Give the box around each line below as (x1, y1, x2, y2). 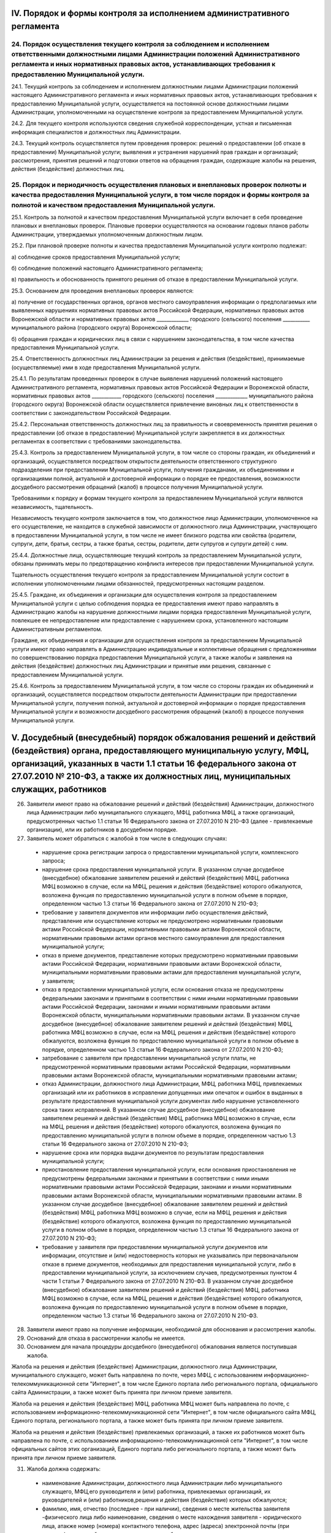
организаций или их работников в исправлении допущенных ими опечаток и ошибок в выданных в (42, 1088, 303, 1096)
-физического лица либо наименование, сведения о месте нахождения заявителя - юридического (42, 1513, 302, 1521)
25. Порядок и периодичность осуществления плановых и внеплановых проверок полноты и (11, 181, 306, 189)
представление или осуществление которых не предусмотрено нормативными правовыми (42, 917, 283, 925)
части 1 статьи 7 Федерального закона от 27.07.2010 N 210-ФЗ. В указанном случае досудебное (42, 1277, 294, 1285)
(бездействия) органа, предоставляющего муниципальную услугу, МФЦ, (11, 746, 310, 756)
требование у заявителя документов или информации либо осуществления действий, (42, 908, 269, 916)
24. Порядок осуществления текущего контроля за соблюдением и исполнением (11, 40, 270, 48)
